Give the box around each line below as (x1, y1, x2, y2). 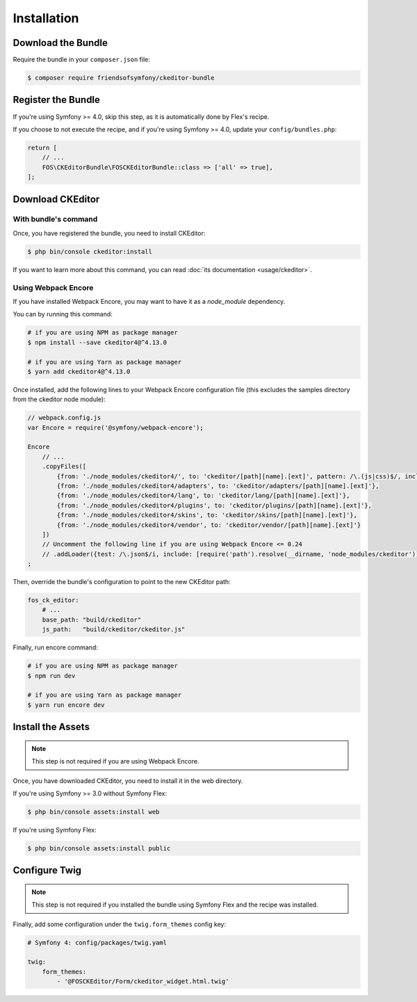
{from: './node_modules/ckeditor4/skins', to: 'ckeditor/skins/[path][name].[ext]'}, (56, 511, 358, 519)
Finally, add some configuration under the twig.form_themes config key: (13, 920, 226, 928)
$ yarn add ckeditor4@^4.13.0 (27, 367, 131, 375)
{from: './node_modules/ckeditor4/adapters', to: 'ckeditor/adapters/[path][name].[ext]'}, (56, 482, 379, 490)
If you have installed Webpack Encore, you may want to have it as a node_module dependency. (13, 297, 286, 305)
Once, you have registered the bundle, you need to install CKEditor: (13, 229, 206, 237)
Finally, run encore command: (13, 643, 99, 652)
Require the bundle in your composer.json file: (13, 56, 151, 64)
